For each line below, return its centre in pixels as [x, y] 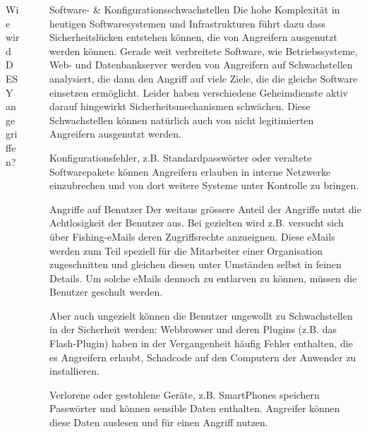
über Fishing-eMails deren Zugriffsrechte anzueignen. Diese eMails [192, 236]
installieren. [74, 371]
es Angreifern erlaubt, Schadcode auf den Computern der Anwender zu [203, 357]
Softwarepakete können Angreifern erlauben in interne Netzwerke [190, 171]
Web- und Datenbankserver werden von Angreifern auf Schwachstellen [201, 65]
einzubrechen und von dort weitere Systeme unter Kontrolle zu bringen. [204, 185]
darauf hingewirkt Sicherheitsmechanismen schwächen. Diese [180, 106]
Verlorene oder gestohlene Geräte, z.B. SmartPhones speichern [185, 394]
